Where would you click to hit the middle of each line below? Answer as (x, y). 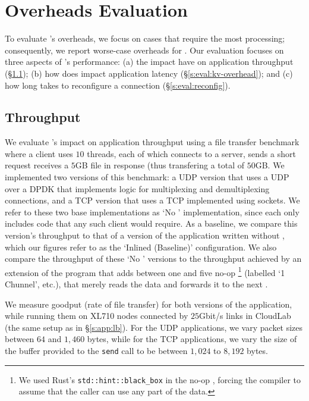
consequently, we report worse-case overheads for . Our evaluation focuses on (144, 50)
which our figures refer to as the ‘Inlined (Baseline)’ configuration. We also (141, 247)
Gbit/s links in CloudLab (245, 316)
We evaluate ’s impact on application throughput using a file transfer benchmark (152, 142)
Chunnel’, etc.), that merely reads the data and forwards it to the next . (136, 284)
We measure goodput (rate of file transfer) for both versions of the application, (149, 304)
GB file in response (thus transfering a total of (160, 165)
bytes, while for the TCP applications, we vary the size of (192, 339)
